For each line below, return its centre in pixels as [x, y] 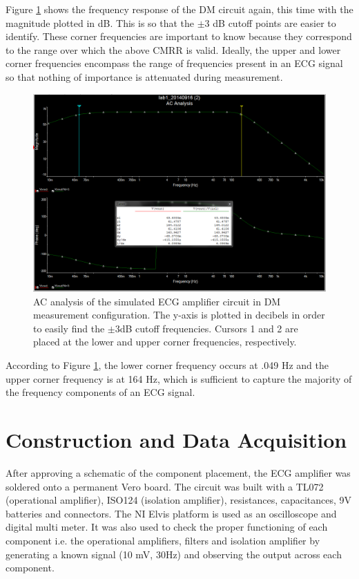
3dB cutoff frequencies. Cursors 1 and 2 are [206, 328]
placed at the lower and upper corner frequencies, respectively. [165, 342]
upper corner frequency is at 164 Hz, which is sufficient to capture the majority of [179, 378]
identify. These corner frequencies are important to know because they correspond [179, 36]
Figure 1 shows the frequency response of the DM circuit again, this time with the [179, 9]
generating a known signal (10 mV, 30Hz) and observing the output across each [174, 554]
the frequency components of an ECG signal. [100, 392]
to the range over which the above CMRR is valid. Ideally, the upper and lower [173, 49]
